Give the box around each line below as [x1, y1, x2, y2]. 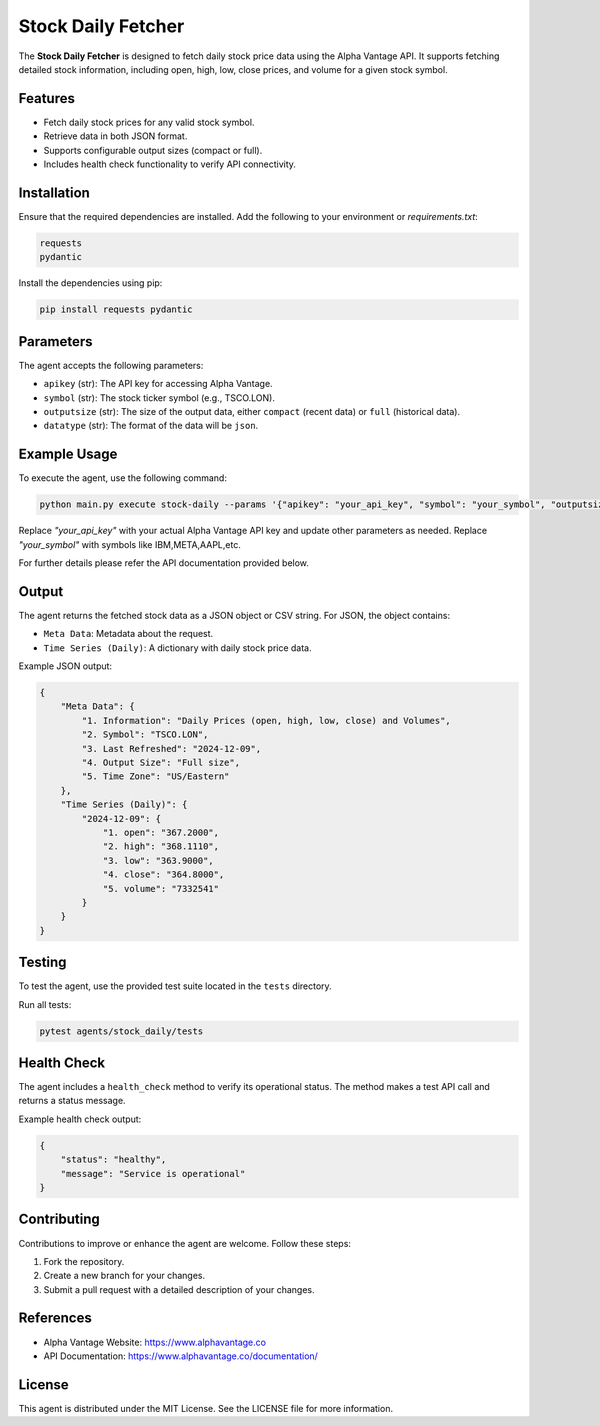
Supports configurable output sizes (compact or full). [43, 144, 263, 156]
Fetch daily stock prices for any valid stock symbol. [43, 116, 255, 128]
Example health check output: [18, 1113, 142, 1125]
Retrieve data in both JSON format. [43, 130, 188, 142]
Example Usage [18, 446, 118, 463]
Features [18, 90, 75, 107]
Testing [18, 954, 67, 971]
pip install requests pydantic [39, 304, 194, 315]
